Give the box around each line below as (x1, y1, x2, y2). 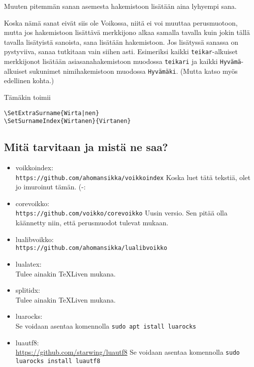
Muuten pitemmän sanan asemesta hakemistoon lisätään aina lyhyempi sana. (4, 1, 237, 11)
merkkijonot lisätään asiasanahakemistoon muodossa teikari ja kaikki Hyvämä (4, 56, 241, 66)
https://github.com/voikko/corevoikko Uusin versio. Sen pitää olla (15, 208, 227, 218)
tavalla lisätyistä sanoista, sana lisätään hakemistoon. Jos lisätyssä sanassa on (4, 36, 239, 47)
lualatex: (15, 258, 42, 269)
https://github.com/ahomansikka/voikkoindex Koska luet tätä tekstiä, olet (15, 172, 251, 182)
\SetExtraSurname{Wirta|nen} (4, 109, 99, 117)
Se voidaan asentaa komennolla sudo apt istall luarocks (15, 320, 196, 331)
